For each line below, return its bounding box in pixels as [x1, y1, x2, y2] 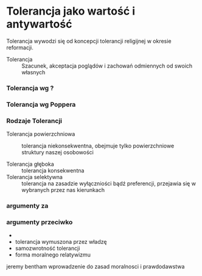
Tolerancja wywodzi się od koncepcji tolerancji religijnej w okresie [6, 37, 172, 44]
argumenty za [6, 202, 49, 210]
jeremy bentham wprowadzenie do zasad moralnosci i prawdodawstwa [6, 263, 185, 271]
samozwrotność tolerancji [15, 245, 80, 252]
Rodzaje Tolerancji [6, 116, 63, 125]
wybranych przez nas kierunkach [21, 186, 105, 194]
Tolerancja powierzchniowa [6, 130, 75, 138]
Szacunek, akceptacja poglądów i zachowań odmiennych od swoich [21, 62, 193, 69]
